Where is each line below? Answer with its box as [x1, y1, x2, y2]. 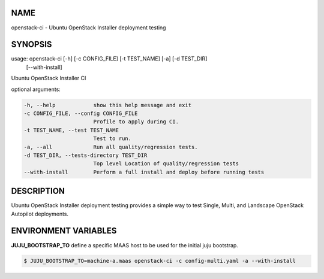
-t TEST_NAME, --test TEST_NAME [23, 126, 119, 134]
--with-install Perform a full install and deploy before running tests [23, 168, 265, 175]
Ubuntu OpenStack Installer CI [11, 75, 86, 82]
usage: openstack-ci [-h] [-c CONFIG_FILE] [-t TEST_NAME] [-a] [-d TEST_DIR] [11, 55, 208, 62]
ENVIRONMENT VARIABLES [11, 226, 117, 236]
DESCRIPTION [11, 186, 65, 196]
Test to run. [93, 135, 132, 142]
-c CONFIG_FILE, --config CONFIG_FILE [23, 110, 138, 117]
